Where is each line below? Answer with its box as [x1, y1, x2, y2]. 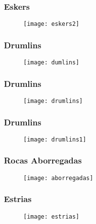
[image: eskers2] [23, 20, 79, 28]
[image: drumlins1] [23, 136, 86, 143]
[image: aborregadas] [23, 174, 94, 182]
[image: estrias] [23, 213, 79, 220]
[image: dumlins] [23, 59, 79, 66]
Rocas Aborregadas [4, 154, 82, 166]
